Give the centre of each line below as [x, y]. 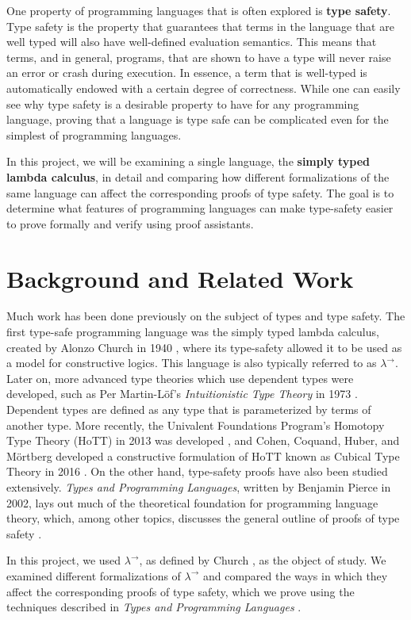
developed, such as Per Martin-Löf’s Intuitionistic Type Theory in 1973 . [182, 394]
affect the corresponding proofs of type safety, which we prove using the [181, 591]
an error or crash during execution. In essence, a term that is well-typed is [187, 73]
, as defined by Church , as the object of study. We [263, 560]
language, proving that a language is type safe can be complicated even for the [198, 119]
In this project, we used [64, 560]
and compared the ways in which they [295, 575]
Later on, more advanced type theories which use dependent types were [180, 378]
